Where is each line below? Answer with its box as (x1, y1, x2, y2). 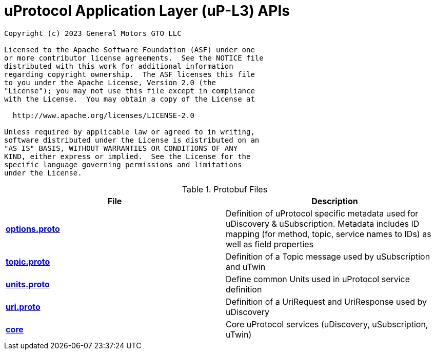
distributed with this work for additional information (4, 62, 233, 70)
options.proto (6, 223, 60, 234)
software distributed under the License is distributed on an (4, 135, 260, 144)
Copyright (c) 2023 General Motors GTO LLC (4, 29, 182, 37)
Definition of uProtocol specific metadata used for (226, 208, 419, 219)
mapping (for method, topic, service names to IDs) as (226, 228, 431, 239)
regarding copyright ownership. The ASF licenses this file (4, 70, 255, 78)
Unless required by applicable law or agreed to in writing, (4, 127, 255, 136)
